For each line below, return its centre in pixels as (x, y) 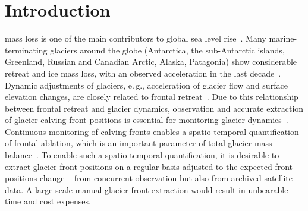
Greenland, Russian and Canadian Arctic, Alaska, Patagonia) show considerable (151, 62)
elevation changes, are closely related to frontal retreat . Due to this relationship (152, 97)
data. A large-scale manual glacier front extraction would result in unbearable (147, 189)
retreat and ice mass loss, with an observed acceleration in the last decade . (143, 73)
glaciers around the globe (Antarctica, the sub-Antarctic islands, (167, 50)
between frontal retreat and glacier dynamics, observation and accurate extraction (154, 108)
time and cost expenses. (48, 201)
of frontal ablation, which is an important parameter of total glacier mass (139, 143)
